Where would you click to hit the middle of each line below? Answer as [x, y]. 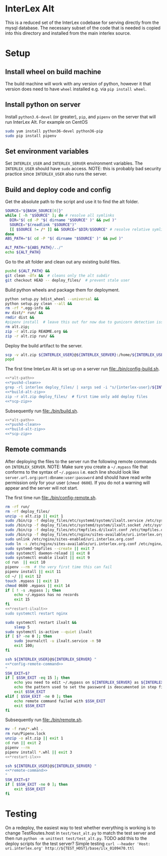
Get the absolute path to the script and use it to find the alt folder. [72, 202]
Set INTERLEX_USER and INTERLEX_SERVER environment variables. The [74, 163]
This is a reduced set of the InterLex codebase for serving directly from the [82, 22]
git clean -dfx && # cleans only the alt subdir [58, 276]
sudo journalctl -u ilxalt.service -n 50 [57, 641]
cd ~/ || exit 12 [23, 576]
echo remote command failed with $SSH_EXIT [60, 701]
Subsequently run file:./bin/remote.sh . [44, 720]
